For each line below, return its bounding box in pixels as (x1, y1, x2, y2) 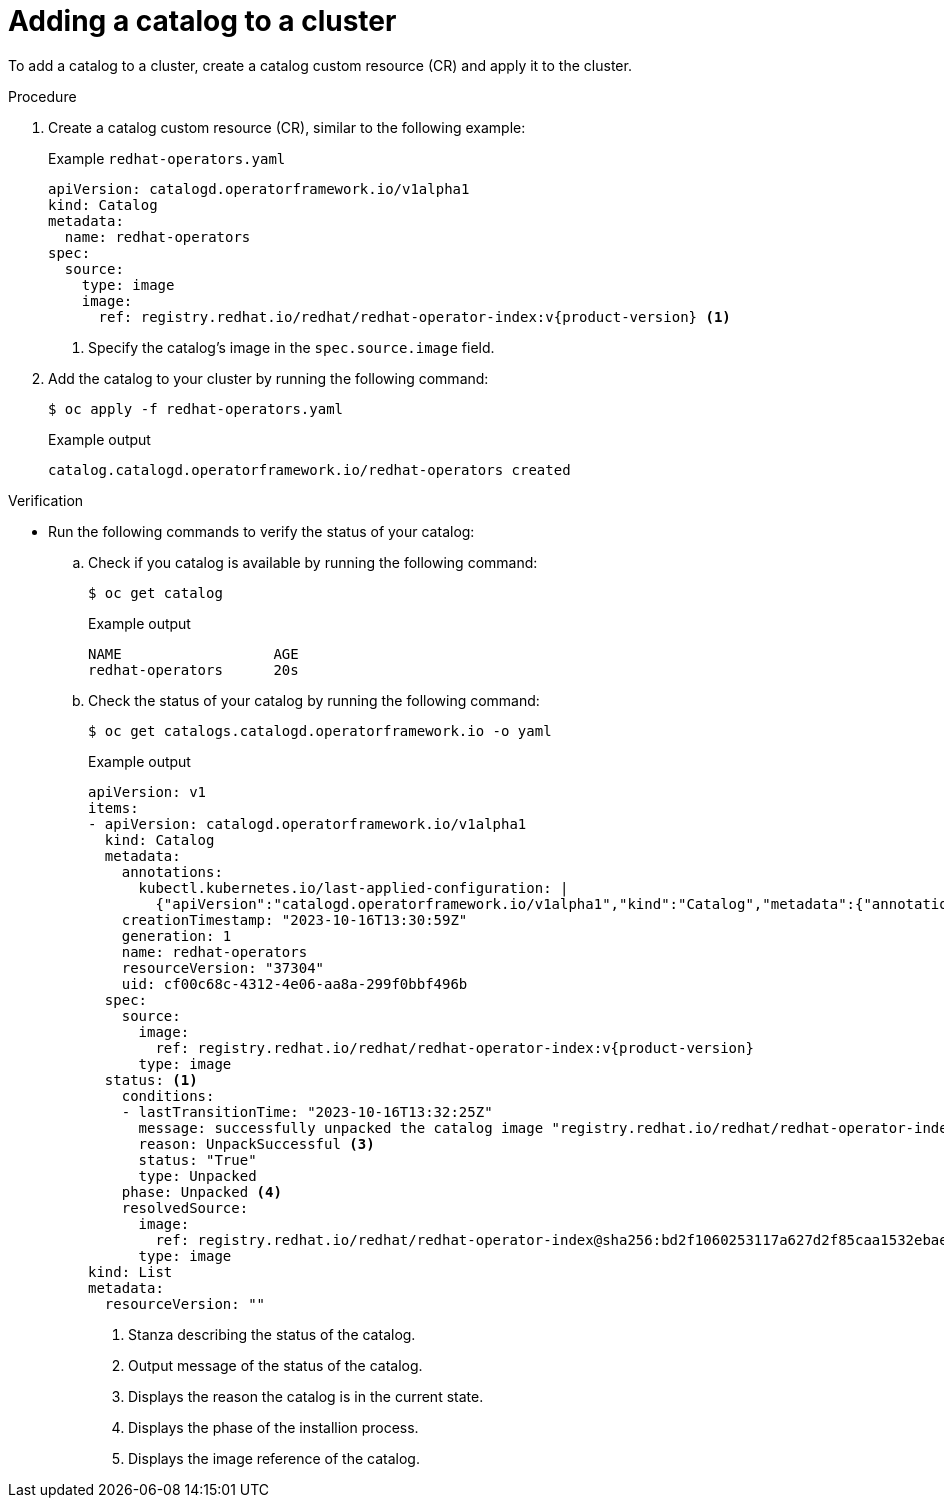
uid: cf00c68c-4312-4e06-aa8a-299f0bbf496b (121, 975, 468, 992)
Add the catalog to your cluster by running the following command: (48, 369, 489, 387)
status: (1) (104, 1071, 198, 1088)
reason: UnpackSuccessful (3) (138, 1135, 375, 1152)
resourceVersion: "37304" (121, 959, 325, 976)
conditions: (121, 1087, 215, 1104)
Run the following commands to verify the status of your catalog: (48, 522, 475, 540)
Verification (8, 491, 84, 509)
